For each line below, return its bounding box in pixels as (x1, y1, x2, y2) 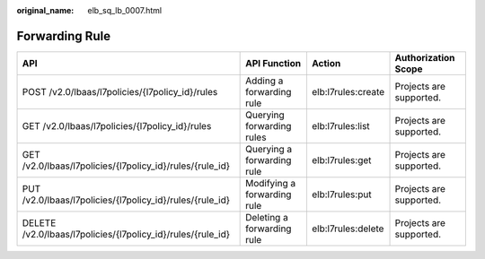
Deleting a (245, 211, 289, 223)
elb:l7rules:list (311, 119, 370, 132)
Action (311, 56, 341, 69)
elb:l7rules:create (311, 85, 385, 98)
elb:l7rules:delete (311, 222, 384, 235)
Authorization (394, 51, 455, 64)
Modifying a (245, 177, 296, 189)
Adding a (245, 74, 284, 87)
